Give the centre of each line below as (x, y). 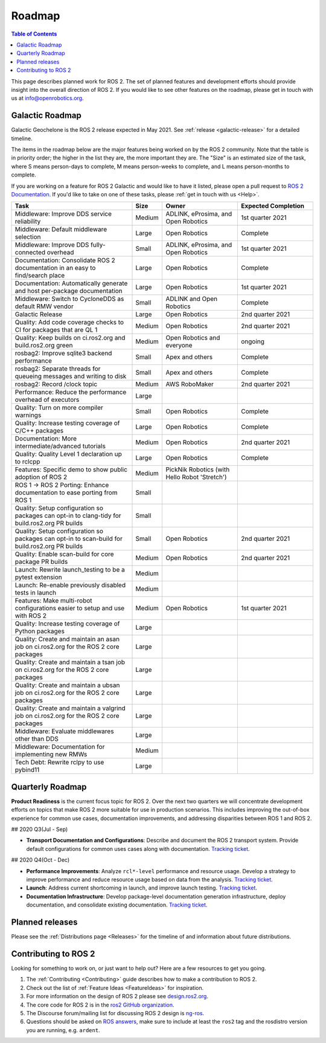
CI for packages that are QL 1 (56, 330)
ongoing (253, 341)
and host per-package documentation (69, 291)
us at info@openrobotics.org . (47, 98)
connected (30, 253)
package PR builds (41, 562)
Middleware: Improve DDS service (63, 214)
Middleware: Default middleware (61, 230)
